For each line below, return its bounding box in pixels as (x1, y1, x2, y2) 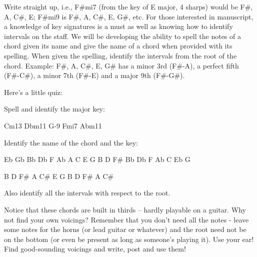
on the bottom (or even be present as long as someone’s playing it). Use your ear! (4, 233, 254, 244)
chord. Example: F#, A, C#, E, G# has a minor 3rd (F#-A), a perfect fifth (4, 60, 239, 70)
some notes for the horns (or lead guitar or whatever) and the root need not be (4, 224, 246, 234)
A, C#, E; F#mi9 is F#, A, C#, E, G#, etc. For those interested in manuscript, (4, 11, 253, 21)
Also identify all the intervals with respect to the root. (4, 187, 170, 198)
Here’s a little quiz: (4, 86, 62, 97)
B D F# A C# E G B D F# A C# (4, 170, 114, 181)
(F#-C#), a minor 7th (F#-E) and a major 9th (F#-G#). (4, 70, 185, 80)
